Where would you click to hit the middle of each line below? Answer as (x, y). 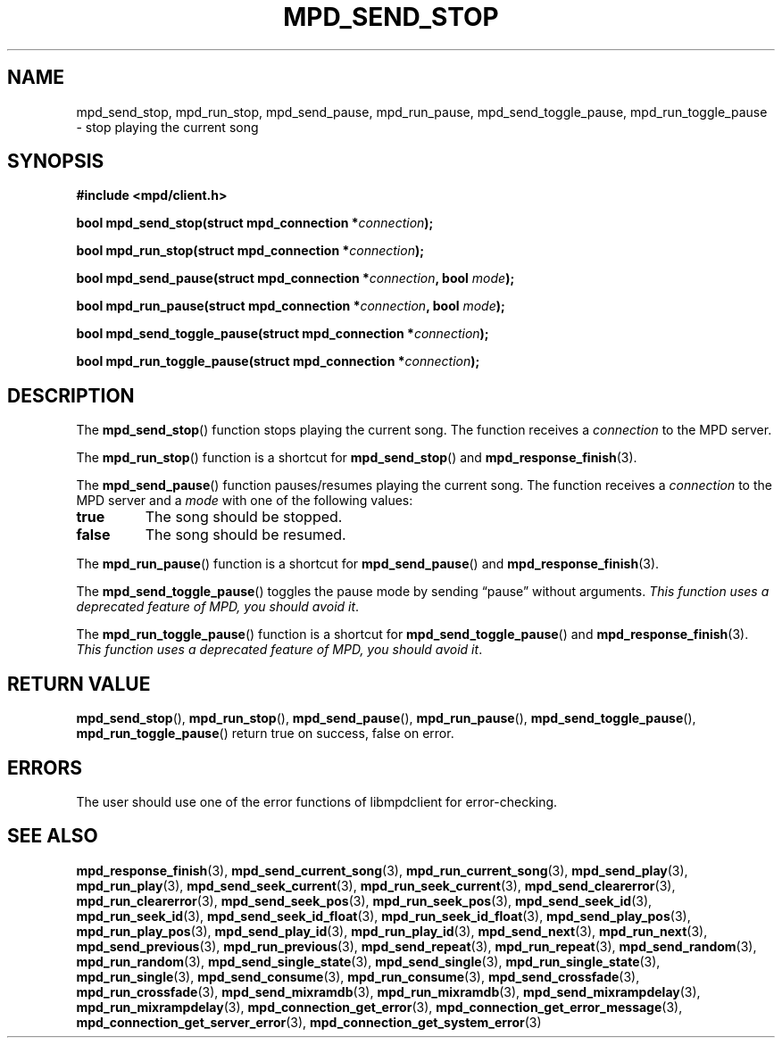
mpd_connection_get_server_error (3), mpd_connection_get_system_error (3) (309, 1022)
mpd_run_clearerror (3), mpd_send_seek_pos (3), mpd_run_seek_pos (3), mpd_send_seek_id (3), (364, 900)
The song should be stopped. (244, 517)
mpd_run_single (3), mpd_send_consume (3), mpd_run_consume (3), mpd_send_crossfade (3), (358, 976)
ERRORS (45, 767)
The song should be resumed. (245, 535)
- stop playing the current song (167, 127)
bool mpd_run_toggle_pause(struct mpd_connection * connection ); (278, 361)
